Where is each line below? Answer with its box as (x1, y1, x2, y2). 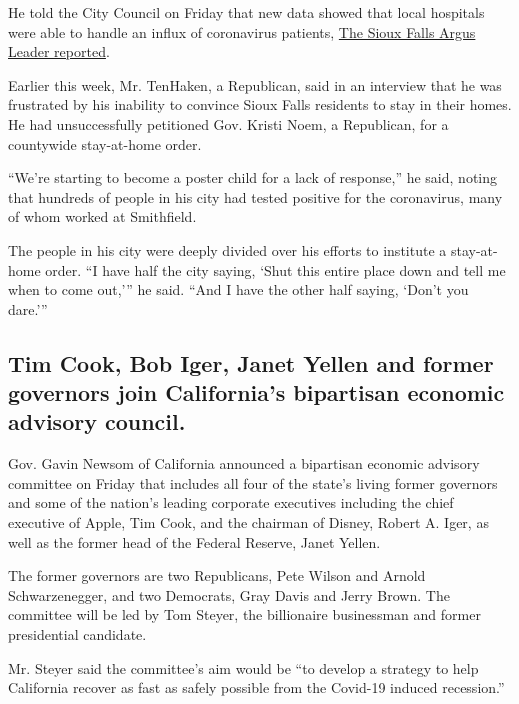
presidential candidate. (8, 624, 147, 645)
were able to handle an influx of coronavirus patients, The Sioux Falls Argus (8, 21, 476, 42)
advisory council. (8, 406, 186, 437)
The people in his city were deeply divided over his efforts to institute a (8, 239, 447, 260)
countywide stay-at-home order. (8, 133, 202, 154)
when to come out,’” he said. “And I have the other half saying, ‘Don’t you (8, 279, 469, 300)
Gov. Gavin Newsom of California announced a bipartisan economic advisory (8, 453, 480, 474)
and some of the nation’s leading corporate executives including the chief (8, 492, 454, 513)
